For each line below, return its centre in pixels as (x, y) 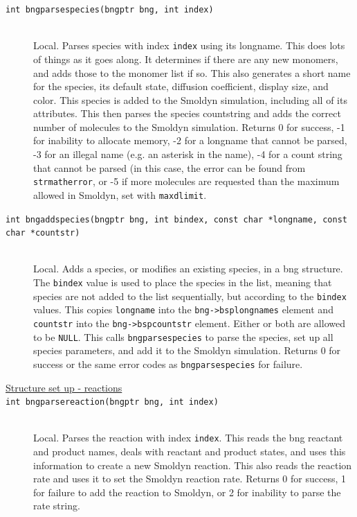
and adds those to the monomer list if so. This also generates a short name (192, 72)
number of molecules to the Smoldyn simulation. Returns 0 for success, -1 (189, 126)
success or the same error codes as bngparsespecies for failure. (168, 363)
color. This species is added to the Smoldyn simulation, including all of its (190, 99)
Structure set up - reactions (64, 387)
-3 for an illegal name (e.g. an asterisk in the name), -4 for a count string (188, 154)
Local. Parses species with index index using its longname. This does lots (189, 45)
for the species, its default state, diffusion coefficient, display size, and (181, 86)
